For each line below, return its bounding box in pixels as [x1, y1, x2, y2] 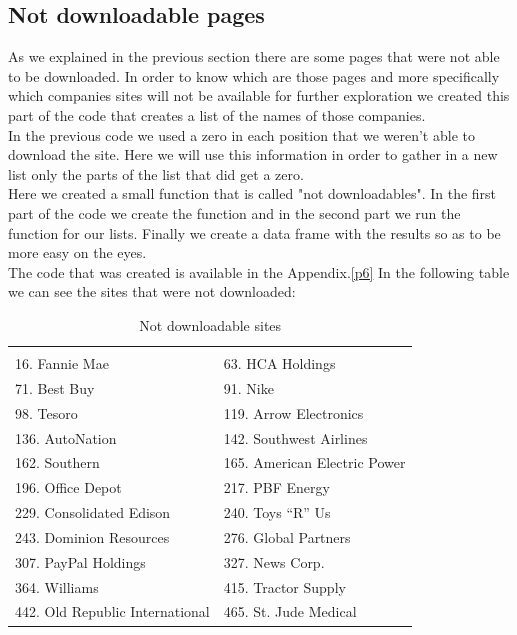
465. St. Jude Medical [223, 601, 357, 622]
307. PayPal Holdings [15, 551, 146, 572]
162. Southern [15, 452, 100, 473]
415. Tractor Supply [223, 576, 346, 597]
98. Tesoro [15, 402, 78, 423]
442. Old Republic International [15, 601, 210, 622]
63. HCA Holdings [223, 353, 336, 374]
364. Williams [15, 576, 99, 597]
